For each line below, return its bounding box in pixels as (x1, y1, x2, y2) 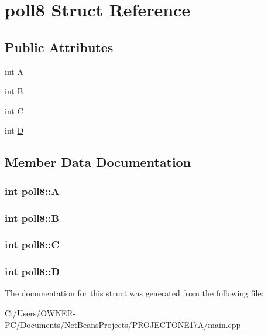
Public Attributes (5, 37, 114, 56)
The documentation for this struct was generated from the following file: (5, 287, 264, 299)
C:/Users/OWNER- (5, 307, 76, 319)
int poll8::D (5, 264, 60, 279)
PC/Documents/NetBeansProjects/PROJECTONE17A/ (5, 318, 208, 330)
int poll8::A (5, 183, 60, 198)
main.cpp (208, 318, 241, 330)
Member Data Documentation (5, 153, 191, 171)
